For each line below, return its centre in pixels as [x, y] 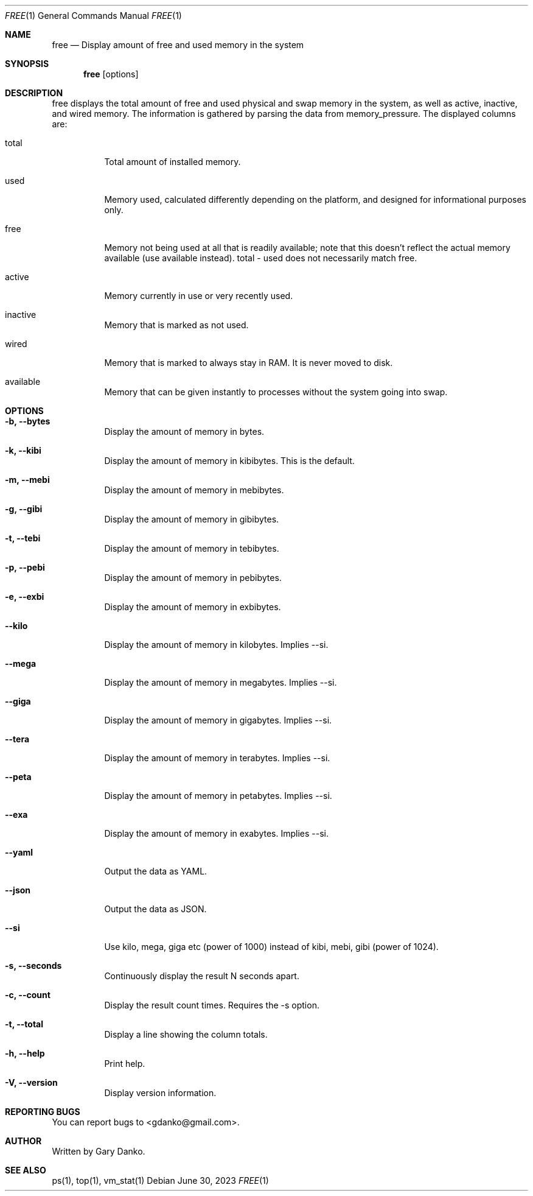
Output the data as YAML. [156, 871]
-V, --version [31, 1082]
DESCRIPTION [34, 93]
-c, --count [28, 995]
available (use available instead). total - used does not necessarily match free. [261, 258]
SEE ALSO [26, 1170]
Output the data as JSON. [155, 909]
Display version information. [160, 1093]
